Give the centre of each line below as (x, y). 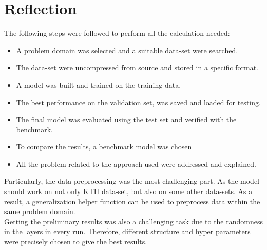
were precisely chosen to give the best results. (76, 242)
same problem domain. (40, 211)
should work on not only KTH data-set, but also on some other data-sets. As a (128, 191)
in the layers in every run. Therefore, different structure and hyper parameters (127, 231)
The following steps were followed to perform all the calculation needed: (117, 33)
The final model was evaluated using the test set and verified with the (126, 119)
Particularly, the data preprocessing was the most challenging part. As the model (132, 181)
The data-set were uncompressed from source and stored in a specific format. (137, 68)
